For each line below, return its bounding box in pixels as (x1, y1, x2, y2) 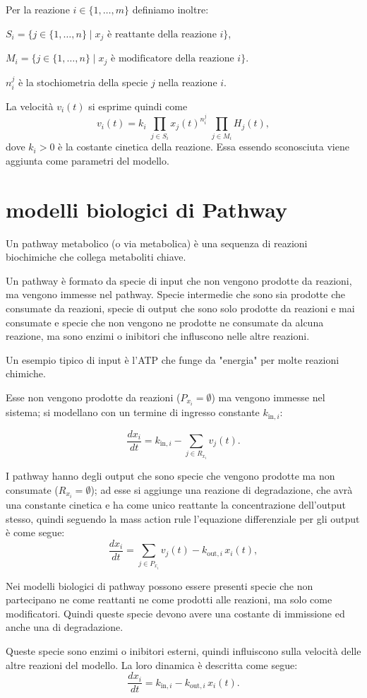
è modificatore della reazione (111, 54, 234, 64)
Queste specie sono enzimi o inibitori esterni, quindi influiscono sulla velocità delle (6, 643, 361, 658)
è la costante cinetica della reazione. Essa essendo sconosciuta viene (58, 139, 349, 154)
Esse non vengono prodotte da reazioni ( (6, 390, 181, 404)
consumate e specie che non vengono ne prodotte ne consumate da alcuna (6, 314, 324, 329)
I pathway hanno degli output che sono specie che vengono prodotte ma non (6, 468, 335, 483)
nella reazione (158, 74, 217, 89)
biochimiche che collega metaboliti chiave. (6, 249, 186, 264)
